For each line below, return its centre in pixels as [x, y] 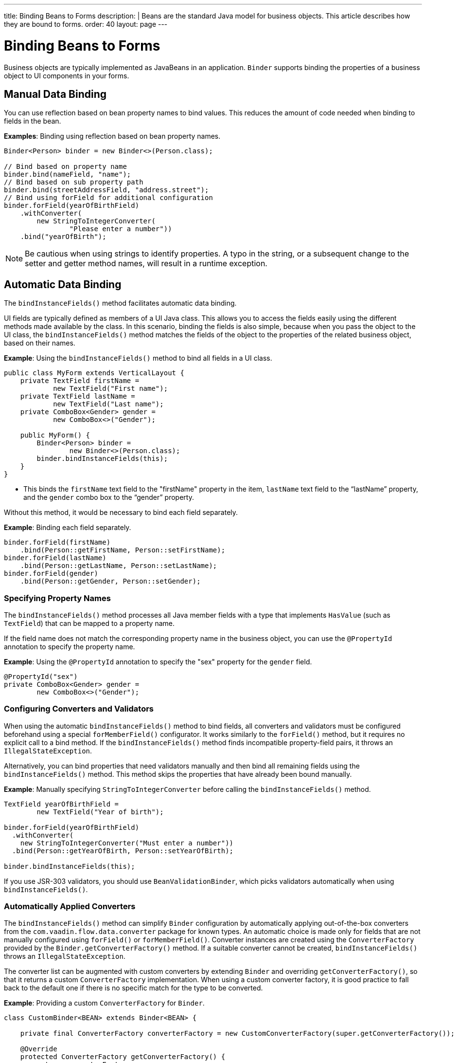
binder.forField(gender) [51, 574]
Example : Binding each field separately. [68, 528]
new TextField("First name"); [111, 389]
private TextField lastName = [78, 396]
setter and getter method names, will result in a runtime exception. [146, 264]
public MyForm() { [55, 435]
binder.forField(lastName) [55, 558]
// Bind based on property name [65, 167]
